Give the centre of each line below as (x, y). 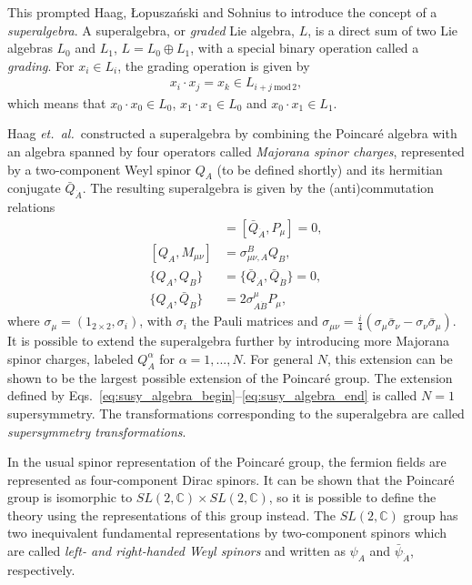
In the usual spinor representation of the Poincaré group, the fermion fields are (227, 462)
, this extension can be (390, 358)
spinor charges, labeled (70, 358)
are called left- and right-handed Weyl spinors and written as (176, 551)
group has (431, 514)
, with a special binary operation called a (305, 48)
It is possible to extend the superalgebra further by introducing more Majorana (228, 341)
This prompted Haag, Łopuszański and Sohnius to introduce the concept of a (222, 12)
